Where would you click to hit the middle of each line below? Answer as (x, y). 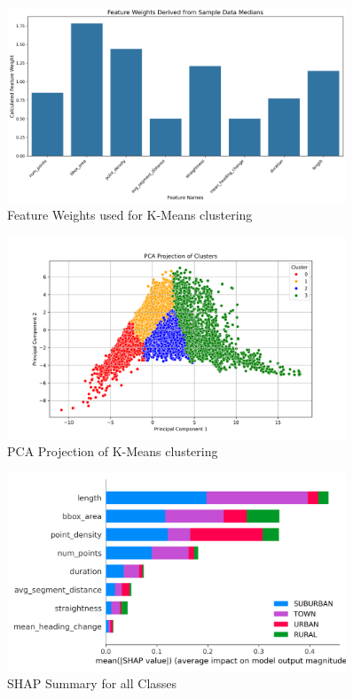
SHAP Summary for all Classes (92, 683)
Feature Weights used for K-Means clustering (130, 215)
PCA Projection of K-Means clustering (113, 451)
